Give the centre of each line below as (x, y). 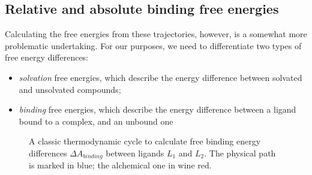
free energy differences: (47, 57)
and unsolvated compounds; (70, 89)
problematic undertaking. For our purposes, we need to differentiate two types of (153, 45)
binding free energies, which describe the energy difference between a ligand (157, 109)
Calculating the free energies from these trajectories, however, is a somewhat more (156, 34)
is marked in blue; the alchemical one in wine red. (120, 165)
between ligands (135, 153)
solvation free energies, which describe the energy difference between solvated (160, 77)
